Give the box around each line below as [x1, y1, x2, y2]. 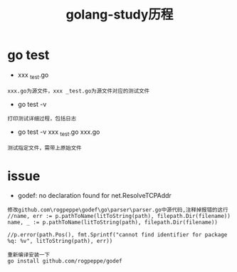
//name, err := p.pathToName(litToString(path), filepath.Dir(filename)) [7, 213, 231, 220]
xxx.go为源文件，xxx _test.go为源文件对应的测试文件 [7, 87, 150, 95]
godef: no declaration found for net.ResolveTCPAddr [17, 192, 172, 200]
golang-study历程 [65, 6, 174, 23]
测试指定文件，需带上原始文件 [7, 144, 82, 152]
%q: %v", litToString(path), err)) [7, 238, 113, 245]
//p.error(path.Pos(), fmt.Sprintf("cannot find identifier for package [7, 231, 228, 239]
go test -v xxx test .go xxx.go [17, 127, 100, 137]
